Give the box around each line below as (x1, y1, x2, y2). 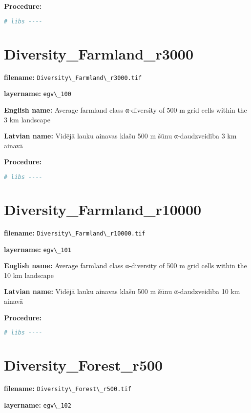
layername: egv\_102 (4, 399, 71, 410)
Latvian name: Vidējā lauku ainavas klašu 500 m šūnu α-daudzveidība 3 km (4, 131, 237, 141)
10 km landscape (4, 270, 54, 280)
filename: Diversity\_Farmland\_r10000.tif (4, 227, 146, 237)
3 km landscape (4, 114, 50, 124)
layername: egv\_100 (4, 88, 71, 98)
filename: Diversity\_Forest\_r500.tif (4, 383, 131, 393)
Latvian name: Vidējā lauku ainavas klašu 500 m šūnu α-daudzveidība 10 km (4, 286, 240, 296)
